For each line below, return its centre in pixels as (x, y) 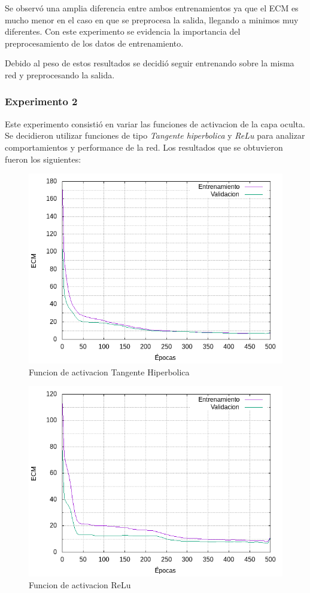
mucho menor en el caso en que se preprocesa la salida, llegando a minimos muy (152, 19)
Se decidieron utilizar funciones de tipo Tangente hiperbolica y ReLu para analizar (155, 135)
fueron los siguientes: (43, 159)
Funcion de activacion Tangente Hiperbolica (109, 372)
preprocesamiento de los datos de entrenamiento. (94, 43)
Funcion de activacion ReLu (80, 584)
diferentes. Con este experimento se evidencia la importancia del (123, 31)
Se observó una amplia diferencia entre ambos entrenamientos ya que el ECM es (152, 8)
